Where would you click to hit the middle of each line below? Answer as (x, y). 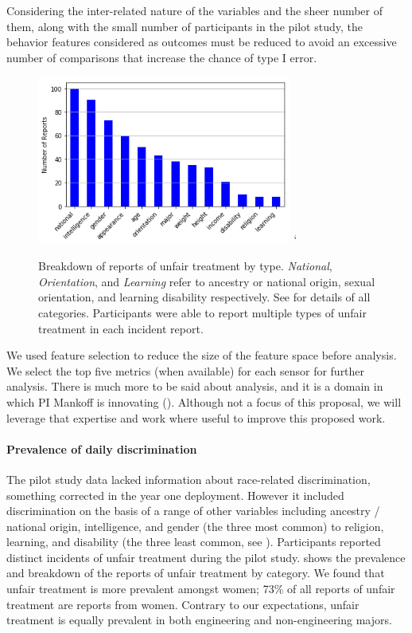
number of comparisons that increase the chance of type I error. (162, 57)
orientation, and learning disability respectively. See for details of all (204, 297)
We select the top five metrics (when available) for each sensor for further (186, 370)
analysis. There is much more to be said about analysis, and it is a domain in (195, 386)
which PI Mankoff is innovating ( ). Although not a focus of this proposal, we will (204, 401)
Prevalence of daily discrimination (102, 448)
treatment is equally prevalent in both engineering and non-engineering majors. (199, 620)
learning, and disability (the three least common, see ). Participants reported (194, 542)
